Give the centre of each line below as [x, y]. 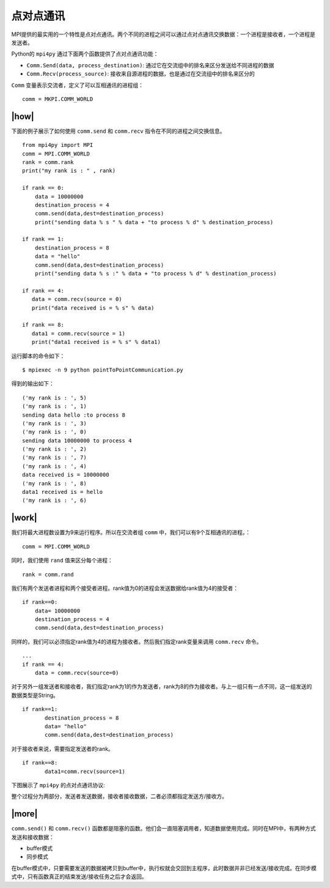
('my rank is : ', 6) [54, 501]
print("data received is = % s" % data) [93, 308]
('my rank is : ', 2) [54, 449]
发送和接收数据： [33, 837]
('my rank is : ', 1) [54, 406]
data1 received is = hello [63, 492]
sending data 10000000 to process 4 [77, 440]
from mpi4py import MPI [58, 145]
